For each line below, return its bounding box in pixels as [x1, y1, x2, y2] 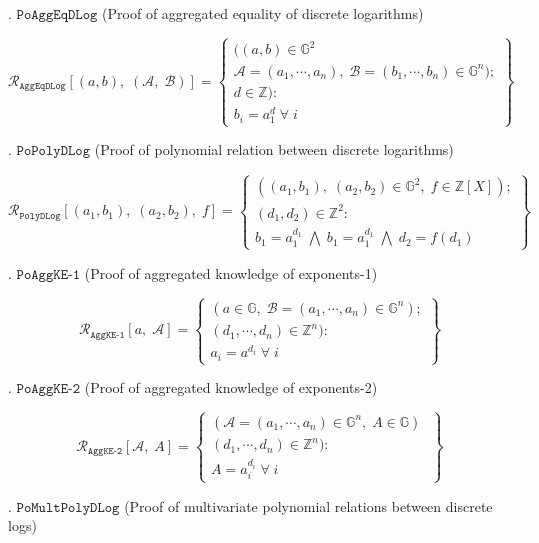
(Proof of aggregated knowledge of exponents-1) [84, 262, 378, 283]
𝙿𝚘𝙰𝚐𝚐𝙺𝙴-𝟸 [16, 382, 81, 397]
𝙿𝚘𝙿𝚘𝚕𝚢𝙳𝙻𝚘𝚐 [16, 144, 91, 159]
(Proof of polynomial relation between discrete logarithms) [94, 139, 454, 160]
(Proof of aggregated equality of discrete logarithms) [102, 3, 424, 23]
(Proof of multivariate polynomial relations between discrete [124, 495, 493, 516]
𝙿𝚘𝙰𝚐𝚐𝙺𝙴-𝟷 [16, 267, 81, 282]
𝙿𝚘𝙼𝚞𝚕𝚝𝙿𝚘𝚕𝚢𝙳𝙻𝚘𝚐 [16, 500, 120, 515]
